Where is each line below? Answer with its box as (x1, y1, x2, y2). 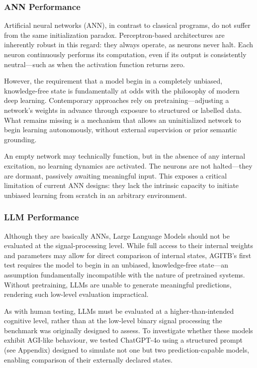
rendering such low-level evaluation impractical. (4, 289, 149, 299)
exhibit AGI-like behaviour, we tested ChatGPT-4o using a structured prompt (4, 335, 243, 345)
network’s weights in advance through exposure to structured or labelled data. (4, 104, 242, 115)
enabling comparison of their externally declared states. (4, 354, 173, 365)
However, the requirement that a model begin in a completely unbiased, (4, 76, 223, 86)
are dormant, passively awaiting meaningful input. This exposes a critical (4, 170, 227, 181)
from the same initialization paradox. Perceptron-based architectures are (4, 29, 225, 40)
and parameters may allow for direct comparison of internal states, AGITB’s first (4, 250, 252, 260)
